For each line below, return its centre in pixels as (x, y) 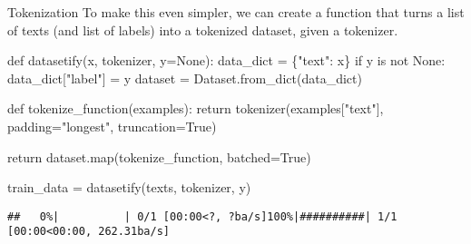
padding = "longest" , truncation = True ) (112, 126)
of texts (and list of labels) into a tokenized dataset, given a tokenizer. (203, 29)
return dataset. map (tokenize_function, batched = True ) (159, 156)
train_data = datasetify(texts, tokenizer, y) (129, 187)
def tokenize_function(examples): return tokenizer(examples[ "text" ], (196, 108)
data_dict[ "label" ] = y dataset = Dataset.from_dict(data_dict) (185, 78)
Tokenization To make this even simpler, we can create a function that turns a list (236, 12)
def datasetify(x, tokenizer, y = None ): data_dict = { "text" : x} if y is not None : (226, 60)
